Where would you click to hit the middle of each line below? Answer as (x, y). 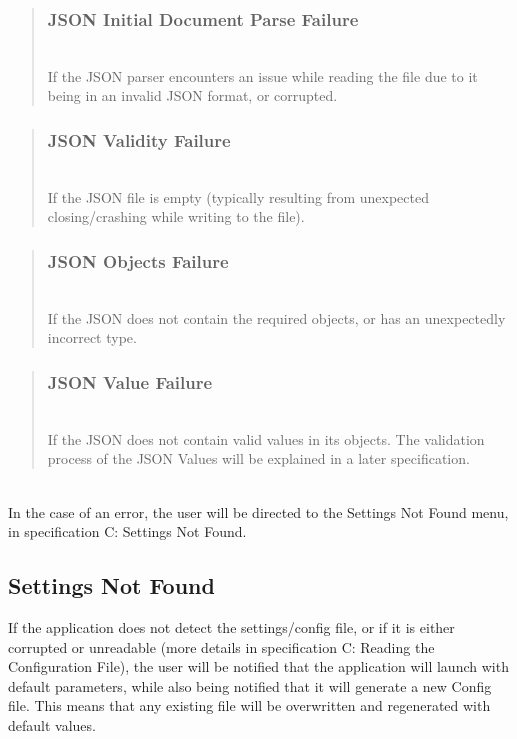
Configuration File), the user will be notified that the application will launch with (258, 666)
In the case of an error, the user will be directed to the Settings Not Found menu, (258, 511)
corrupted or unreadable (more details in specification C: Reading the (221, 646)
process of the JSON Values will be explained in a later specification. (258, 458)
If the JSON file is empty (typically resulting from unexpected (238, 196)
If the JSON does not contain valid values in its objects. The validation (266, 438)
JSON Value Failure (130, 381)
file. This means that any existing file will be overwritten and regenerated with (249, 705)
